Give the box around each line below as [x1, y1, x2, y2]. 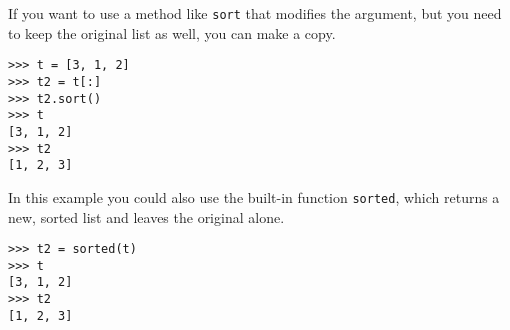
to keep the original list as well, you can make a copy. [8, 22, 336, 43]
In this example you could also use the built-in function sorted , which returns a [8, 186, 500, 207]
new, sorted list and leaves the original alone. [8, 206, 285, 227]
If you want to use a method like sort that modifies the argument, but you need [8, 3, 502, 23]
